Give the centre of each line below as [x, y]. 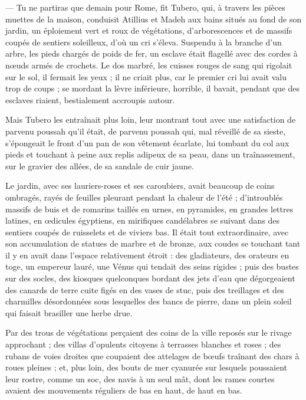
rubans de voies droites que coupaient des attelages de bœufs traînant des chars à [152, 355]
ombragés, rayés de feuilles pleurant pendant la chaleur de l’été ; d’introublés [144, 197]
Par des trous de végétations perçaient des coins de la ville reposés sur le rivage [149, 332]
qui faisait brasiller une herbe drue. [69, 312]
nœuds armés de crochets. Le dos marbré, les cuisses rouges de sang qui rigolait [149, 65]
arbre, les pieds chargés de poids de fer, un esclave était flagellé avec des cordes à [152, 53]
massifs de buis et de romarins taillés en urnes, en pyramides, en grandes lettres [149, 209]
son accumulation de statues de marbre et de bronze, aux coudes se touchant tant [153, 243]
